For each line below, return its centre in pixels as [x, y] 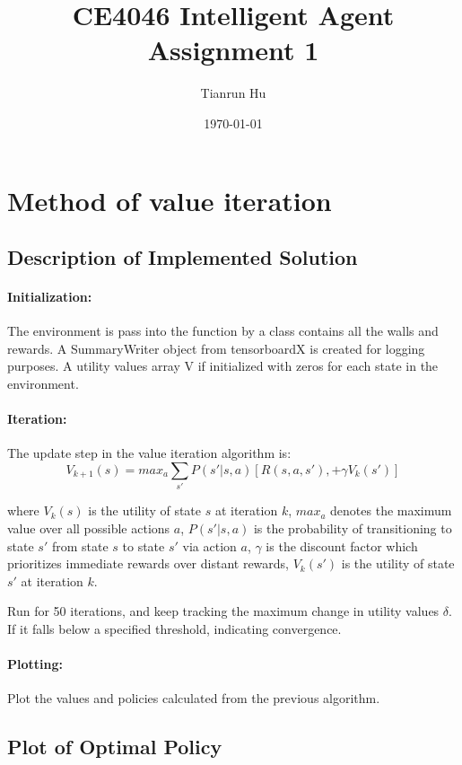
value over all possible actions [89, 528]
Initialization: [50, 297]
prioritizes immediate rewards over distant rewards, [148, 563]
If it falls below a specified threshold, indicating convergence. [174, 628]
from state [80, 545]
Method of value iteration [170, 200]
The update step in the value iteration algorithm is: [149, 453]
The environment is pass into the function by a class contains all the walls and [223, 331]
